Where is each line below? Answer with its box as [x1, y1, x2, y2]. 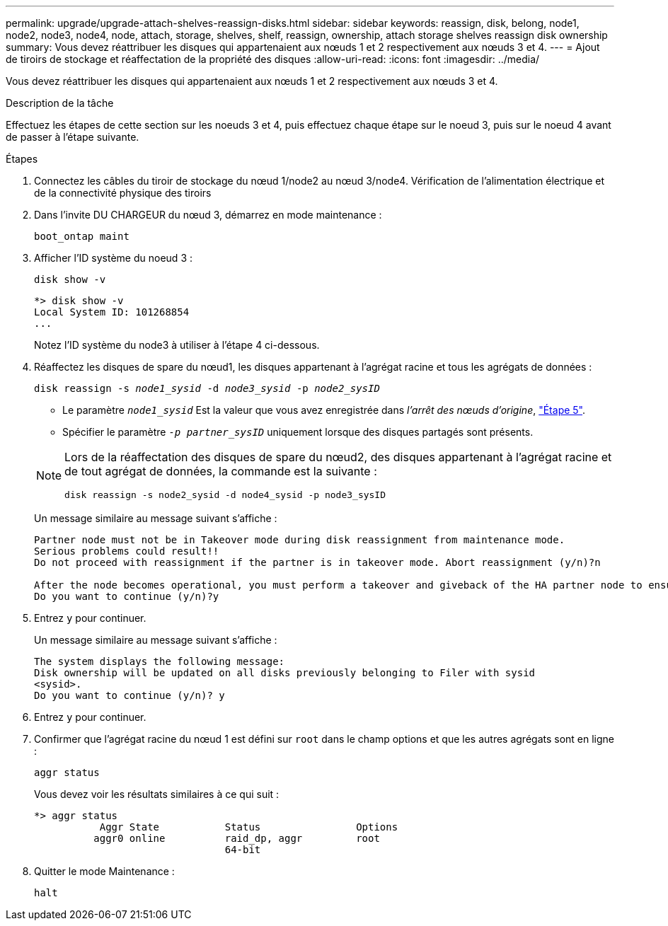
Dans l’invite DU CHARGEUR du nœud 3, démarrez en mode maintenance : [34, 209, 382, 221]
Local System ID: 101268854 [34, 306, 190, 318]
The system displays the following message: [34, 656, 285, 667]
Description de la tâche [6, 97, 114, 109]
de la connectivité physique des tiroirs [34, 187, 212, 199]
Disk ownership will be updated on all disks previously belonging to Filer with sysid [34, 667, 536, 678]
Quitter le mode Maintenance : [34, 865, 175, 877]
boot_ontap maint [34, 231, 129, 242]
